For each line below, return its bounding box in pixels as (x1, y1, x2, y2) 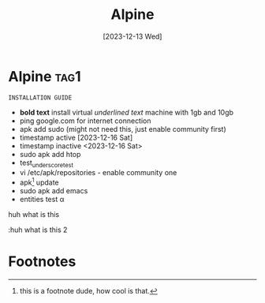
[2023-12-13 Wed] (103, 32, 162, 41)
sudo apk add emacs (19, 186, 88, 196)
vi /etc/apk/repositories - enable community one (19, 168, 177, 178)
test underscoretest (19, 158, 73, 169)
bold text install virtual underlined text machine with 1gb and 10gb (19, 107, 234, 117)
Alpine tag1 (8, 67, 81, 85)
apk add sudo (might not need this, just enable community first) (19, 124, 226, 133)
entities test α (19, 195, 65, 204)
